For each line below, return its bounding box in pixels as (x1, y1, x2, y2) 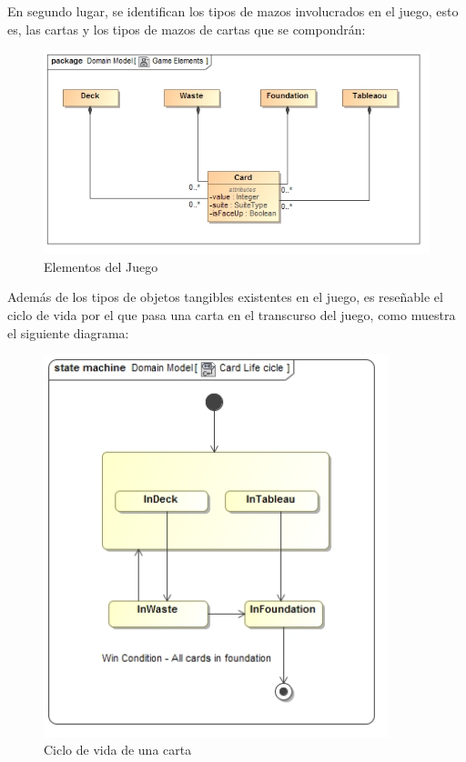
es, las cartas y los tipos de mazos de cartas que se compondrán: (7, 19, 366, 38)
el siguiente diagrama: (7, 323, 129, 342)
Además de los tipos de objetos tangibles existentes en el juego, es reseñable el (7, 287, 443, 306)
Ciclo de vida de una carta (44, 740, 192, 759)
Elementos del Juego (44, 256, 158, 276)
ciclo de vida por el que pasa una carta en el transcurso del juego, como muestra (7, 305, 456, 324)
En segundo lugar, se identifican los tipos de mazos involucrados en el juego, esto (7, 2, 459, 20)
